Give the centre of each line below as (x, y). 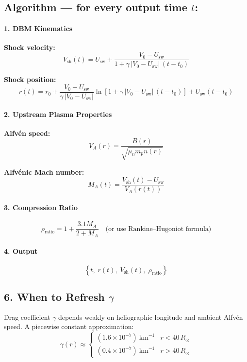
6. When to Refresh (54, 296)
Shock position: (30, 79)
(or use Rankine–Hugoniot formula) (158, 229)
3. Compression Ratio (41, 207)
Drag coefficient (27, 317)
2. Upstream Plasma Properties (58, 114)
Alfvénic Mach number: (44, 172)
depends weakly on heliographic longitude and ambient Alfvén (151, 317)
